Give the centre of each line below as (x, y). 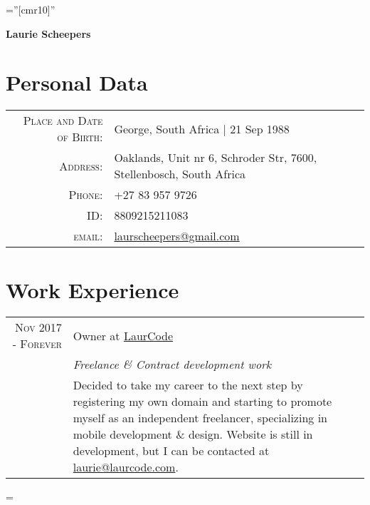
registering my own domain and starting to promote (202, 402)
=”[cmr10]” (31, 9)
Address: (81, 165)
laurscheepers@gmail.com (177, 236)
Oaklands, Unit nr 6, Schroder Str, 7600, (216, 158)
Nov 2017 (38, 327)
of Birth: (80, 137)
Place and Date (63, 121)
